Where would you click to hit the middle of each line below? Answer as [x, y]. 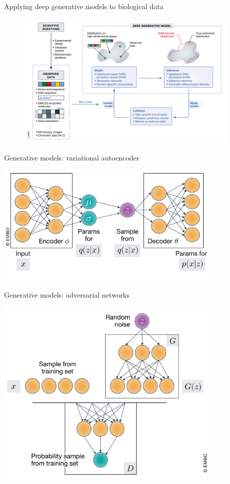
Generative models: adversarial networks [67, 295]
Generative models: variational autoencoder [72, 157]
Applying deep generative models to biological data [84, 6]
